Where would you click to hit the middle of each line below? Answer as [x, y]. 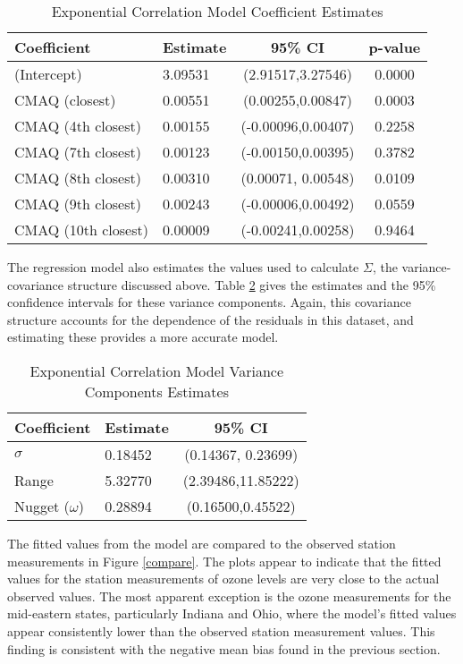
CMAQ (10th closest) [81, 230]
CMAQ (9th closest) [78, 204]
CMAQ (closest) [65, 100]
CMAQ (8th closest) [78, 178]
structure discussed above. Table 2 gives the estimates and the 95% [252, 284]
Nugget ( [42, 506]
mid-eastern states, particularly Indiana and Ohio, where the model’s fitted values [232, 613]
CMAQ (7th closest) [78, 152]
